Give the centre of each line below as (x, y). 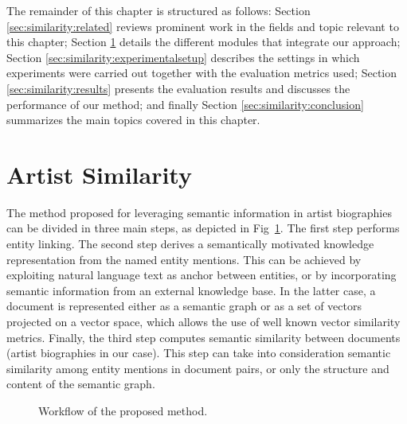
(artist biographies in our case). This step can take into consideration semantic (199, 353)
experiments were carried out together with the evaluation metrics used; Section (202, 73)
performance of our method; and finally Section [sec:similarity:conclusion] (185, 104)
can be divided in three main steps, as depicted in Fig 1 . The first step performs (203, 228)
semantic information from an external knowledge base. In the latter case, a (191, 290)
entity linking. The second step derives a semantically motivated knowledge (190, 244)
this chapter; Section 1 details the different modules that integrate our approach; (203, 42)
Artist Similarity (99, 174)
